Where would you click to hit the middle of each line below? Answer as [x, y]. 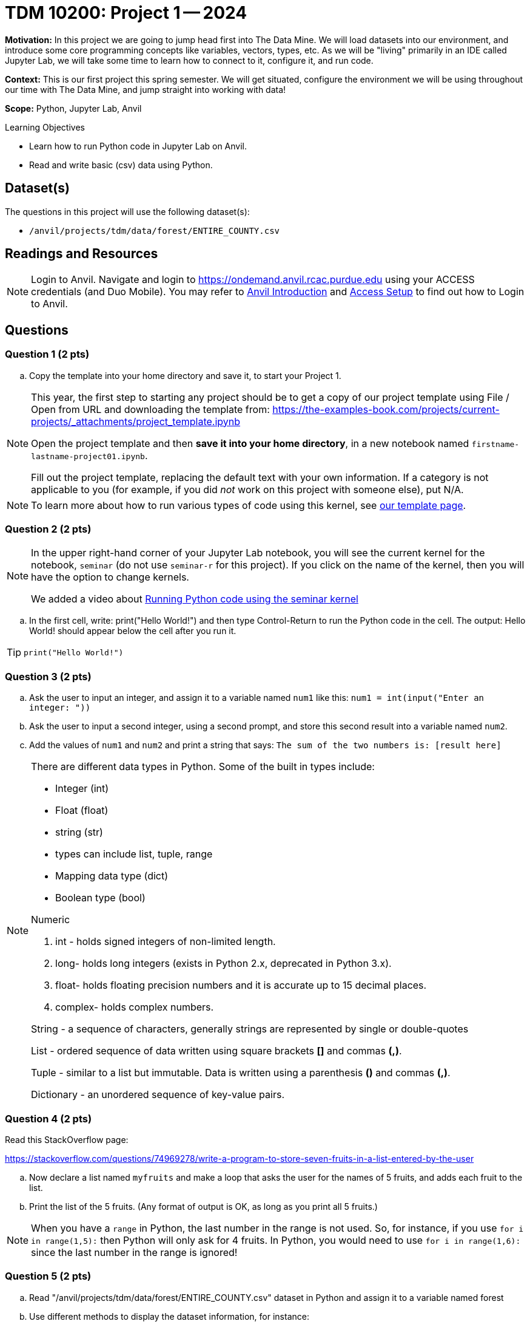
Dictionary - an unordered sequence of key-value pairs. [158, 1095]
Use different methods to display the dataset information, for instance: [169, 1316]
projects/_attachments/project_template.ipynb [136, 421]
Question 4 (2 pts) [49, 1118]
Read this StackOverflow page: [67, 1139]
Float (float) [82, 810]
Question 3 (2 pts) [48, 676]
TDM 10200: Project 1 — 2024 [126, 13]
